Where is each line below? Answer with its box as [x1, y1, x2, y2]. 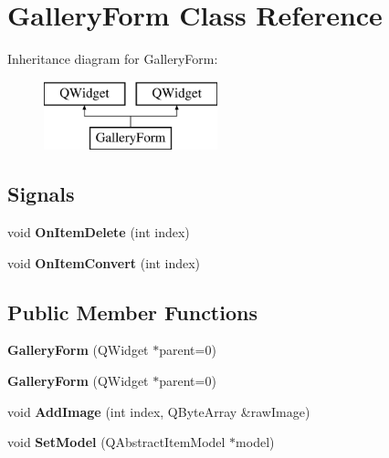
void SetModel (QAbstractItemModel [7, 432, 226, 452]
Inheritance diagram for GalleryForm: [7, 49, 218, 68]
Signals [7, 180, 75, 208]
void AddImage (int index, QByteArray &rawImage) [7, 401, 310, 421]
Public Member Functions [7, 297, 258, 326]
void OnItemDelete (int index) [7, 223, 190, 242]
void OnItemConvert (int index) [7, 253, 201, 272]
